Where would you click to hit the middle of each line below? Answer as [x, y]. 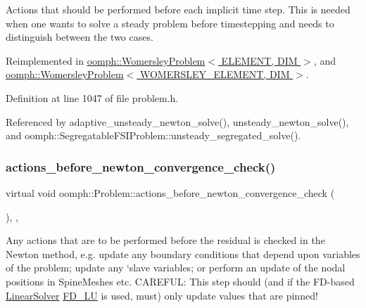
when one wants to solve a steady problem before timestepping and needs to [170, 23]
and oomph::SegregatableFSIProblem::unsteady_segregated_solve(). [153, 135]
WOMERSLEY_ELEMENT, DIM [215, 74]
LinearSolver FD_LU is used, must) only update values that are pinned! [162, 295]
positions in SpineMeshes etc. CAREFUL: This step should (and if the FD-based [180, 281]
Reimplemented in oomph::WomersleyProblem [106, 60]
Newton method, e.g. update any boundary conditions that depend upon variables [183, 254]
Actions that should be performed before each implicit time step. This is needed [178, 9]
